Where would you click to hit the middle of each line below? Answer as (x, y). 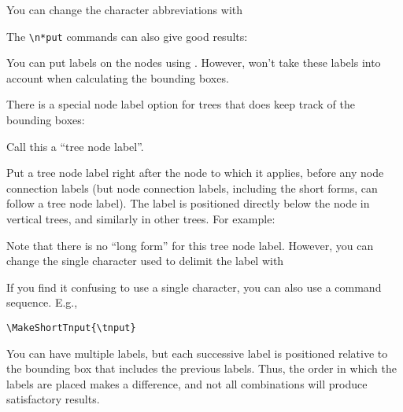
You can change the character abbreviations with (125, 9)
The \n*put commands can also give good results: (127, 36)
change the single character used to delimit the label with (145, 261)
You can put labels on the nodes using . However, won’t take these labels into (194, 63)
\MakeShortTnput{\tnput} (71, 327)
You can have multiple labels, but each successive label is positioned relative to (197, 353)
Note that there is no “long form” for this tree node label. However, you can (190, 245)
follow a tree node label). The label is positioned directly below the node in (188, 203)
